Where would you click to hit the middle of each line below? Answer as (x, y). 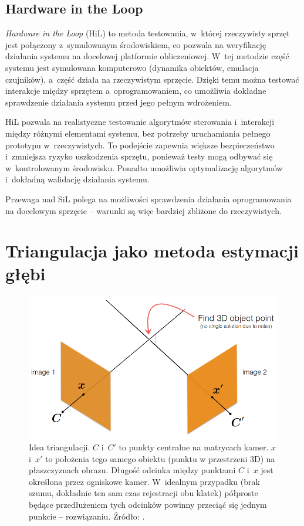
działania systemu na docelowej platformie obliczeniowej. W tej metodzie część (147, 56)
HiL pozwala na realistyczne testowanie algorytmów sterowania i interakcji (140, 122)
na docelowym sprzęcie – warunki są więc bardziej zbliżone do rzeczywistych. (143, 210)
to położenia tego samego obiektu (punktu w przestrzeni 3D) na (160, 458)
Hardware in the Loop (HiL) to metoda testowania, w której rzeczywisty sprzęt (148, 33)
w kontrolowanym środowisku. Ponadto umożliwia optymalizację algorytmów (144, 167)
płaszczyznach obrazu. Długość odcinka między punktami (132, 470)
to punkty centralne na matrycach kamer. (194, 447)
